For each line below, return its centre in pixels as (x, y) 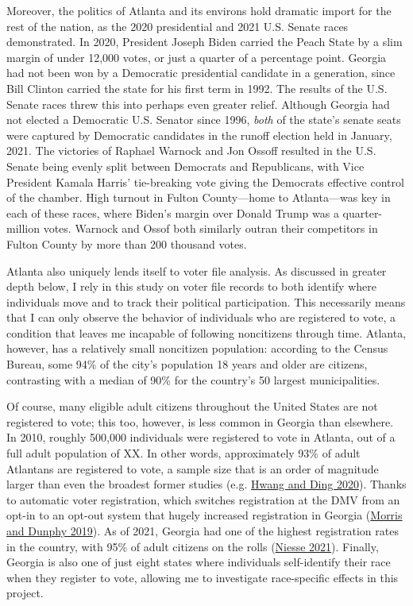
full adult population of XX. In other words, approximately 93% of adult (183, 453)
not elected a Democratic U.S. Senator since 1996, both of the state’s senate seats (204, 120)
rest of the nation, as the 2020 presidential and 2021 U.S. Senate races (178, 26)
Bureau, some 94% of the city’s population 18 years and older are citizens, (187, 364)
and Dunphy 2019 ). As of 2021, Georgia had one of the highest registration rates (203, 531)
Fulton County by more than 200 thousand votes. (127, 243)
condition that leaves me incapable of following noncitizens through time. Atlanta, (206, 332)
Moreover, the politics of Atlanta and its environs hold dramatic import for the (199, 10)
